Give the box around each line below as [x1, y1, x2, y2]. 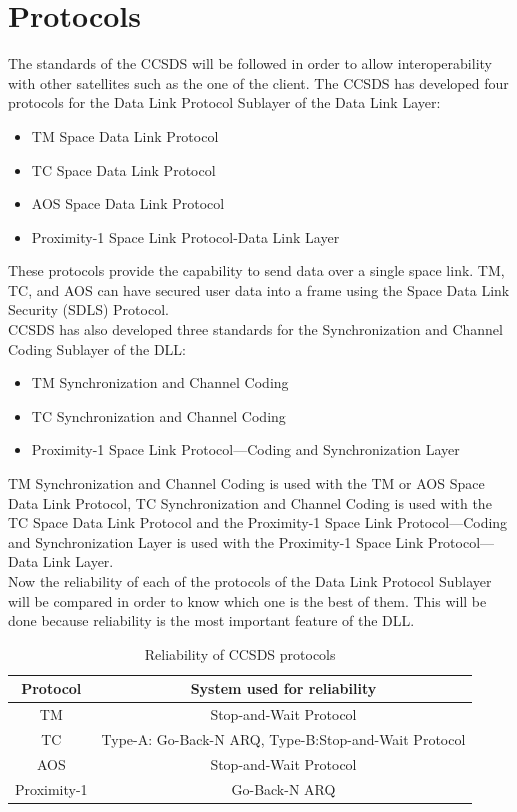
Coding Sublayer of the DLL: [8, 338, 186, 359]
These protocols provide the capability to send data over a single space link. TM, [8, 260, 505, 281]
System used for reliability [190, 678, 377, 699]
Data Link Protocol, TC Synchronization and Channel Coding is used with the [8, 492, 492, 513]
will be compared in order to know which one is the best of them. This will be [8, 590, 487, 611]
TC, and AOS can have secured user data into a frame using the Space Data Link [8, 279, 510, 300]
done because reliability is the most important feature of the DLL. [8, 610, 415, 631]
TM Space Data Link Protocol [31, 125, 219, 146]
